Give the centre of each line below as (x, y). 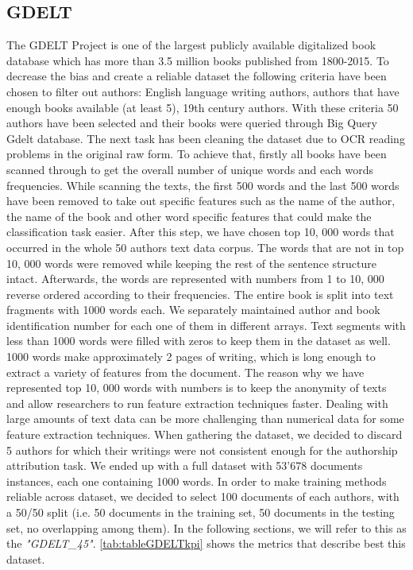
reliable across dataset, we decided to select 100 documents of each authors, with (203, 496)
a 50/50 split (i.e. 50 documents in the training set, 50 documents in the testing (201, 512)
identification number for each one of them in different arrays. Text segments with (206, 325)
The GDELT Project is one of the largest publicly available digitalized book (191, 45)
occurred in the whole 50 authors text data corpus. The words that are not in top (205, 247)
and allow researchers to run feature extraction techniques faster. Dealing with (197, 403)
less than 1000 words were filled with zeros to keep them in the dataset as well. (199, 341)
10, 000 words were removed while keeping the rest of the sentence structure (191, 263)
